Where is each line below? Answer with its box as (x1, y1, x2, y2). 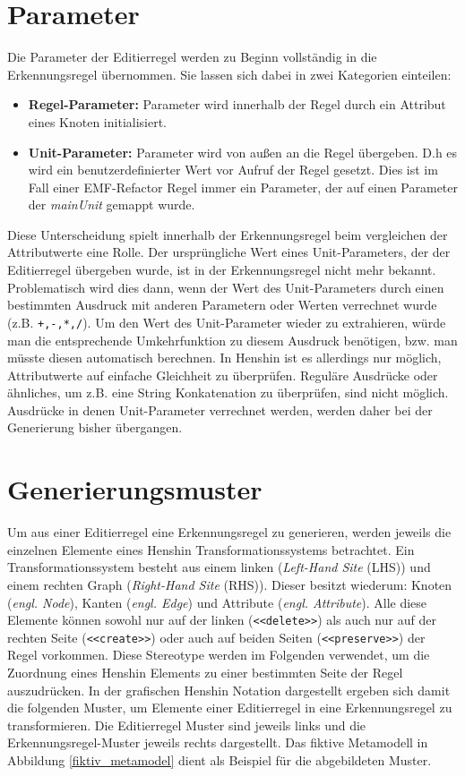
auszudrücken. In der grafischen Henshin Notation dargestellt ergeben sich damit (7, 680, 451, 699)
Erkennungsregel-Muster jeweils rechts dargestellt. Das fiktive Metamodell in (7, 733, 428, 752)
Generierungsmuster (7, 471, 263, 507)
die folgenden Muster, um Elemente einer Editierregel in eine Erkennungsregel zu (7, 698, 452, 717)
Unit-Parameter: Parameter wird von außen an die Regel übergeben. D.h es (28, 142, 458, 161)
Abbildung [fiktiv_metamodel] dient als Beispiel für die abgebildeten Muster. (7, 751, 432, 770)
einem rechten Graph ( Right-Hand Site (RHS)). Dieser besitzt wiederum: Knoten (7, 575, 452, 593)
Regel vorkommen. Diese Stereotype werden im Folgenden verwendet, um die (7, 645, 430, 664)
